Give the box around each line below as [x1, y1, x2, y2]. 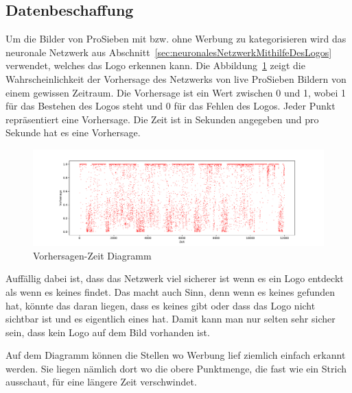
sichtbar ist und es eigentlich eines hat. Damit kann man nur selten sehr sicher [5, 312, 336, 326]
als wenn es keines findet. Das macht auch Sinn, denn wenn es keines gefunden [5, 284, 336, 299]
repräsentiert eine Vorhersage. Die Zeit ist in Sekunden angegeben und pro [5, 112, 319, 126]
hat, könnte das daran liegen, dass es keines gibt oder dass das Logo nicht [5, 298, 316, 312]
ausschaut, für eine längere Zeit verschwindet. [5, 375, 197, 389]
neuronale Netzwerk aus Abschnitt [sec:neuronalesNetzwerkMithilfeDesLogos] [5, 45, 332, 59]
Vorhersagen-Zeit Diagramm [33, 248, 152, 262]
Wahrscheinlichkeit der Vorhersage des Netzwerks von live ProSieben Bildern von [5, 71, 347, 86]
